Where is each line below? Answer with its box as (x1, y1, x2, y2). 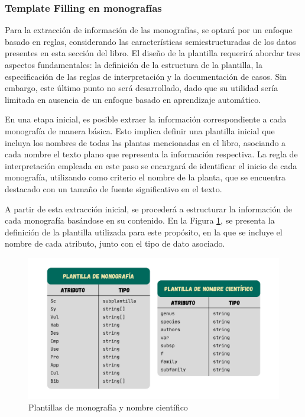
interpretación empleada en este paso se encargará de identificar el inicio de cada (5, 159, 297, 172)
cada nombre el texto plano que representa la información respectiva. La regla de (5, 148, 298, 160)
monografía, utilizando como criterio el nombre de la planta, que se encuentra (5, 171, 286, 183)
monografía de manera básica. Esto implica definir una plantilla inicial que (5, 124, 275, 137)
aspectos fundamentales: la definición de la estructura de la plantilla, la (5, 59, 262, 70)
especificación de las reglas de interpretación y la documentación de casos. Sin (5, 70, 287, 82)
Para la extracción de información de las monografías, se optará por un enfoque (5, 24, 293, 36)
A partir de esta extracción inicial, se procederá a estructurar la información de (5, 202, 292, 215)
